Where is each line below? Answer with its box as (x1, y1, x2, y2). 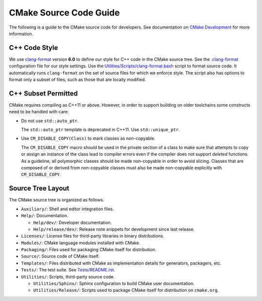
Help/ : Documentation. (21, 213, 68, 219)
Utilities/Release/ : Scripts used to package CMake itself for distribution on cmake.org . (33, 287, 219, 293)
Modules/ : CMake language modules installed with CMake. (21, 240, 140, 246)
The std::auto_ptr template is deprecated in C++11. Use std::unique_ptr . (21, 127, 180, 133)
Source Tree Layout (9, 184, 70, 192)
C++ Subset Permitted (9, 89, 78, 97)
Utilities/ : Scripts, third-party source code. (21, 274, 115, 280)
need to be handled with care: (9, 109, 69, 115)
